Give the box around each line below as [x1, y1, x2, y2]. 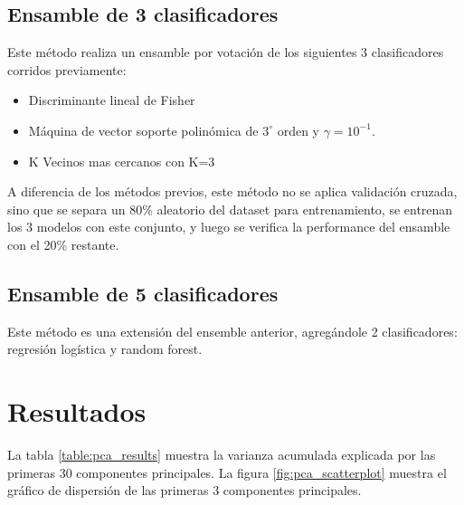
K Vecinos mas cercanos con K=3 [28, 151, 215, 170]
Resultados [7, 393, 147, 430]
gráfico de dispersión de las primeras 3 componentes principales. [7, 481, 362, 500]
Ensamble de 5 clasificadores [7, 279, 279, 307]
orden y [277, 120, 320, 139]
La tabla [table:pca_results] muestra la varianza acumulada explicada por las [7, 445, 436, 464]
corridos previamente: [7, 60, 127, 79]
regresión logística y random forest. [7, 339, 203, 358]
